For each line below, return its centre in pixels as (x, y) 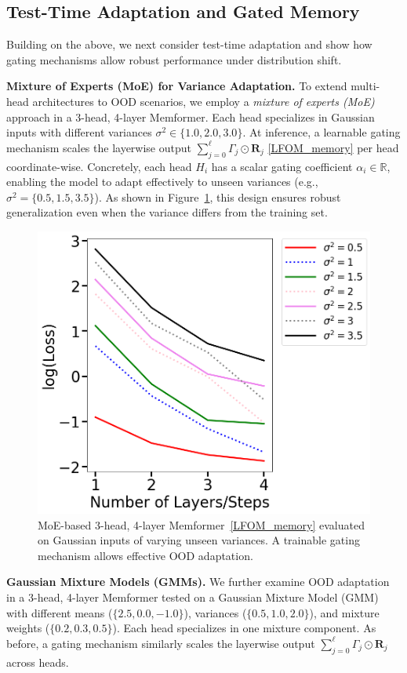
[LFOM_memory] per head (333, 147)
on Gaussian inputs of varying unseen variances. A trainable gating (199, 540)
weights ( (28, 628)
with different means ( (60, 612)
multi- (365, 86)
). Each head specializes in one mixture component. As (244, 628)
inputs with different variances (79, 132)
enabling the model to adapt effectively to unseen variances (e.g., (162, 182)
